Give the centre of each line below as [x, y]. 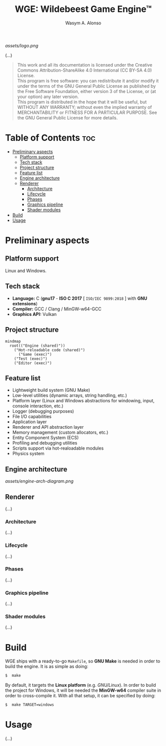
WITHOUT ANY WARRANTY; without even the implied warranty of [84, 107]
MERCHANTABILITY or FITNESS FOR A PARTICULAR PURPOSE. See [87, 112]
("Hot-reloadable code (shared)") [50, 350]
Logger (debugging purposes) [43, 411]
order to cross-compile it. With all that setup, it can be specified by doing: [80, 696]
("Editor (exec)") [33, 363]
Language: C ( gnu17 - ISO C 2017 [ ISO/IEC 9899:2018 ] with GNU [80, 298]
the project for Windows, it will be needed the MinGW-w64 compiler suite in [83, 690]
